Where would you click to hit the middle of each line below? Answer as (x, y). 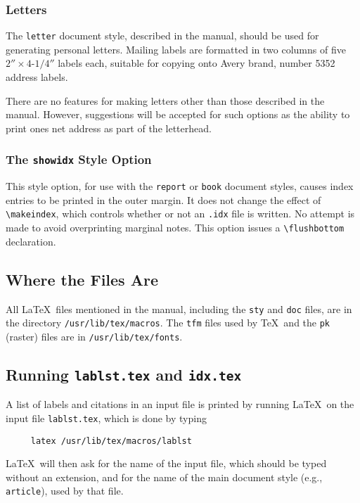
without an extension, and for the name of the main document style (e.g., (164, 477)
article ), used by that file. (65, 491)
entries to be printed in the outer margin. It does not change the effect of (163, 199)
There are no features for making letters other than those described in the (165, 100)
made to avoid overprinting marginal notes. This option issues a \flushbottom (175, 228)
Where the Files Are (82, 279)
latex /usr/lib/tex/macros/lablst (111, 441)
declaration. (31, 241)
